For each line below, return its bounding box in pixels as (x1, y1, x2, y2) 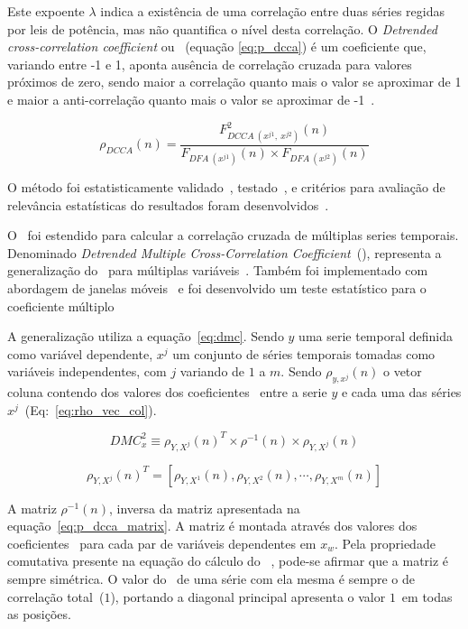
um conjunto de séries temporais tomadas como (172, 344, 436, 363)
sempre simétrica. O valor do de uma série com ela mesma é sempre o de (7, 569, 415, 588)
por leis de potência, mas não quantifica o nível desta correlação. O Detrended (7, 19, 437, 38)
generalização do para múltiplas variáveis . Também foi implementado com (7, 261, 428, 280)
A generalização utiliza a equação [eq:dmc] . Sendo (7, 327, 284, 346)
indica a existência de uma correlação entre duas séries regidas (100, 2, 445, 20)
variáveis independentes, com (7, 362, 167, 381)
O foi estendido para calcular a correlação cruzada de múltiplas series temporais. (7, 226, 459, 245)
